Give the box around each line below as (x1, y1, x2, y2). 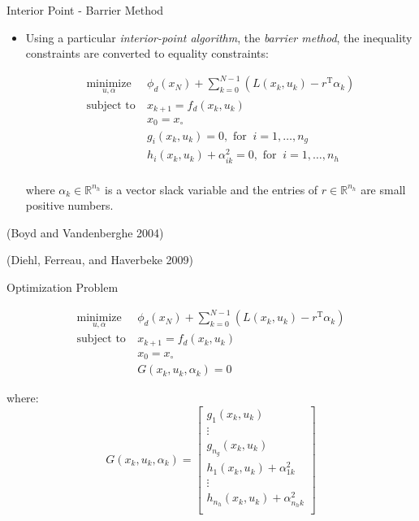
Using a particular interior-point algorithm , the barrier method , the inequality (25, 28, 413, 46)
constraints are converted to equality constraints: (25, 45, 269, 62)
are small (361, 180, 406, 198)
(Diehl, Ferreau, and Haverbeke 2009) (6, 251, 193, 268)
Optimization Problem (6, 279, 119, 295)
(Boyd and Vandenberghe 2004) (6, 224, 164, 241)
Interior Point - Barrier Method (6, 2, 164, 18)
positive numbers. (25, 197, 114, 214)
